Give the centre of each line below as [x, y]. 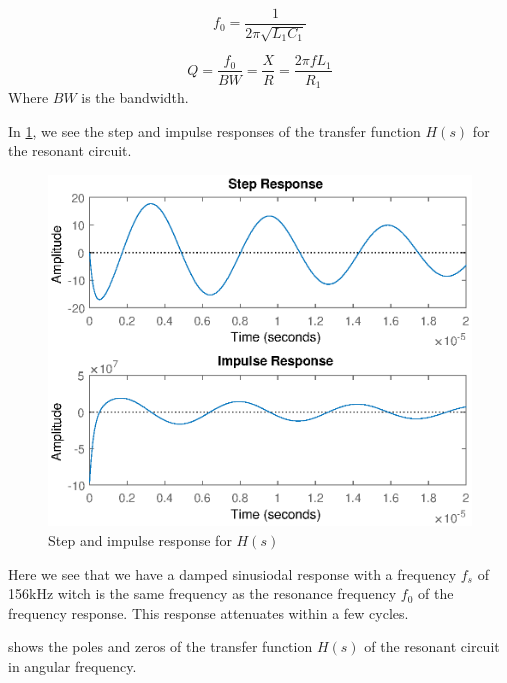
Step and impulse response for [140, 539]
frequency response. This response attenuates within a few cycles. [208, 612]
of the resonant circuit [432, 646]
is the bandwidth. [135, 96]
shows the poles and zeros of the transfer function [160, 646]
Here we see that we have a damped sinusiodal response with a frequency [232, 573]
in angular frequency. [72, 665]
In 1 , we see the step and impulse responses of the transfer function [214, 130]
